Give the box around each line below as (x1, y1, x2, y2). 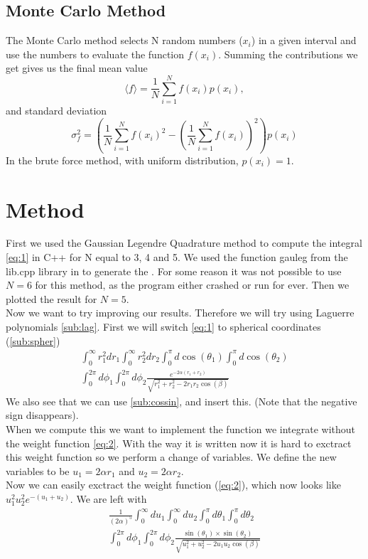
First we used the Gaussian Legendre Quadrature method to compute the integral (6, 235, 362, 250)
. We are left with (70, 491, 147, 506)
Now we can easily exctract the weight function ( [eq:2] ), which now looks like (6, 477, 341, 492)
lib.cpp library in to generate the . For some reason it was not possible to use (6, 263, 342, 278)
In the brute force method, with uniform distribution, (6, 152, 239, 167)
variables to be (6, 463, 70, 478)
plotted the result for (6, 291, 97, 306)
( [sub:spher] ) (6, 333, 60, 348)
